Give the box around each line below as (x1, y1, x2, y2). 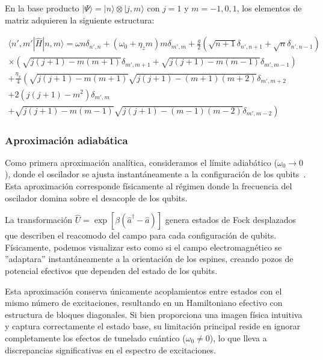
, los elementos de (236, 2, 302, 14)
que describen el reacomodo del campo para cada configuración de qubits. (5, 229, 277, 242)
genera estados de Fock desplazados (165, 213, 296, 226)
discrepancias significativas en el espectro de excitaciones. (5, 343, 216, 356)
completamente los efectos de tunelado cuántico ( (5, 331, 186, 344)
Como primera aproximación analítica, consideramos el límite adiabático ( (5, 156, 277, 168)
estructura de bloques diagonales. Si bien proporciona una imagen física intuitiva (5, 308, 303, 320)
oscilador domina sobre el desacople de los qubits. (5, 191, 188, 204)
